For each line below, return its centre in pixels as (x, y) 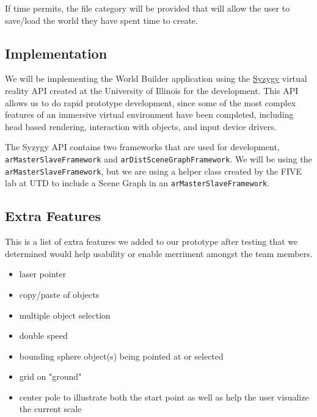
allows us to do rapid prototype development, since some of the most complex (151, 102)
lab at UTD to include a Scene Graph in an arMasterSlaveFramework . (137, 183)
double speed (43, 335)
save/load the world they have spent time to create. (101, 20)
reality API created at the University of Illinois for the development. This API (152, 90)
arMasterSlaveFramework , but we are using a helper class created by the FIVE (154, 171)
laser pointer (43, 274)
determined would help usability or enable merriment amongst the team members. (159, 253)
